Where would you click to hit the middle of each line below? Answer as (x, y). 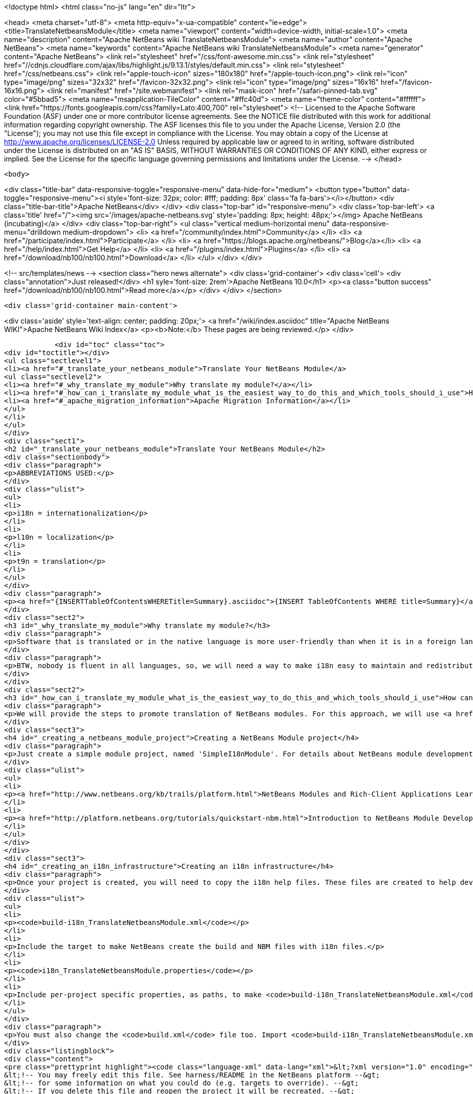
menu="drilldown (33, 232)
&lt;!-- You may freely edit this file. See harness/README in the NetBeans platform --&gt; (192, 1075)
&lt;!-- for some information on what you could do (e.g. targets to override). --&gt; (182, 1083)
